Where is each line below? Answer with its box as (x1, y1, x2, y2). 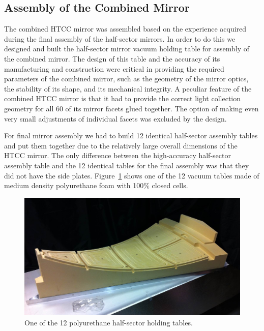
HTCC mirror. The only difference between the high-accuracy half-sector (4, 150, 231, 161)
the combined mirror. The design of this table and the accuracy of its (4, 53, 220, 64)
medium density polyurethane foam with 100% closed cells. (4, 180, 188, 191)
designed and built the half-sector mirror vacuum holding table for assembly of (4, 43, 249, 54)
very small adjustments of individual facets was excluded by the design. (4, 113, 227, 124)
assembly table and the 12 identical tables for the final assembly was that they (4, 160, 249, 170)
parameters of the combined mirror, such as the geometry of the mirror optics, (4, 73, 249, 84)
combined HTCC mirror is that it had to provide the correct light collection (4, 93, 241, 104)
